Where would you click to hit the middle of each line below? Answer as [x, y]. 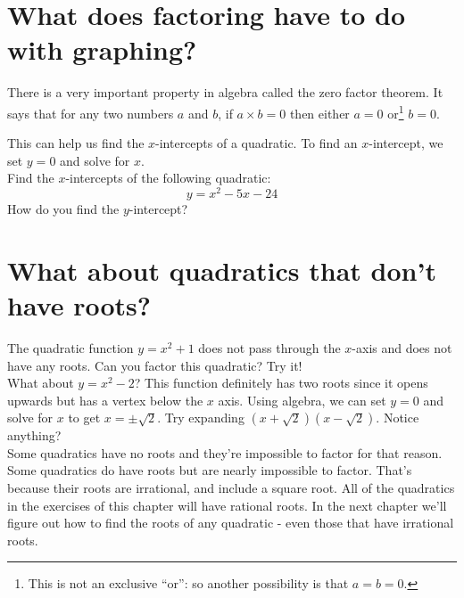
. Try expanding [201, 418]
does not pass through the [269, 347]
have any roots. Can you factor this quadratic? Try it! [155, 365]
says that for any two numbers [91, 113]
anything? [34, 435]
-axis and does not [402, 347]
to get [84, 418]
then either [319, 113]
